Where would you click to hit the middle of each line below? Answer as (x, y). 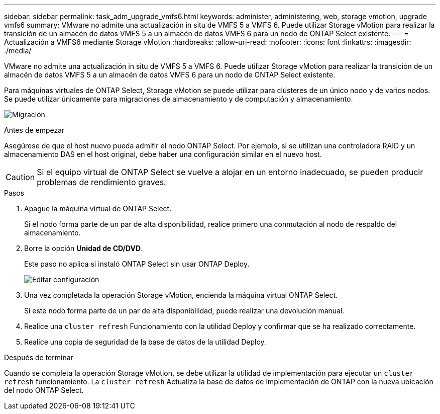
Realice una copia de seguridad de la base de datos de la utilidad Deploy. (145, 342)
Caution (20, 177)
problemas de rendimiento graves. (101, 182)
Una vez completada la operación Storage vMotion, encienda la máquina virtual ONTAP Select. (181, 295)
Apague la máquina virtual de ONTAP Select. (98, 209)
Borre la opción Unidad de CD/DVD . (84, 248)
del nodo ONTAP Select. (44, 390)
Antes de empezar (34, 130)
